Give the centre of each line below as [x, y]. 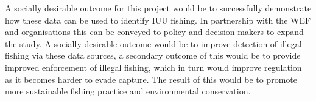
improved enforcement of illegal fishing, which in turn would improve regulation [153, 67]
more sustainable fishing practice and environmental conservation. [128, 91]
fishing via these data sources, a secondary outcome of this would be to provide [153, 55]
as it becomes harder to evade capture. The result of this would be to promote [151, 79]
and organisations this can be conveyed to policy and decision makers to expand [154, 32]
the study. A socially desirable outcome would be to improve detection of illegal [153, 43]
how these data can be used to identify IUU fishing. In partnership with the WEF [158, 20]
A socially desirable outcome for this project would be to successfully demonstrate [158, 8]
